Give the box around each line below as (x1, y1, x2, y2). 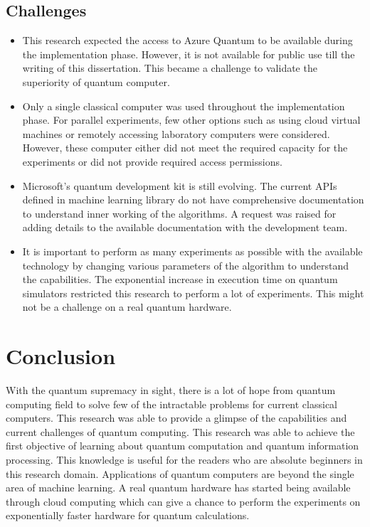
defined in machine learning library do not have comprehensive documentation (22, 192, 364, 207)
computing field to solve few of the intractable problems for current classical (6, 396, 337, 411)
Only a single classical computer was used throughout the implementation (22, 98, 345, 113)
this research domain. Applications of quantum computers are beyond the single (6, 466, 354, 481)
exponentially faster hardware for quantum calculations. (6, 508, 250, 523)
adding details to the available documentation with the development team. (22, 220, 348, 235)
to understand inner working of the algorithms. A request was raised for (22, 206, 337, 220)
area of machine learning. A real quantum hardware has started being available (6, 480, 351, 495)
